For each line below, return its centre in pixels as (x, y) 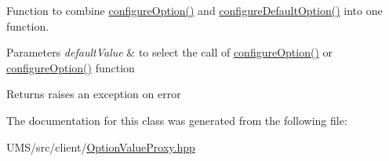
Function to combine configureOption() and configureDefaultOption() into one (194, 10)
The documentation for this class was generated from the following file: (177, 120)
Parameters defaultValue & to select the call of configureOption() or (170, 52)
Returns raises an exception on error (94, 94)
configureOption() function (71, 67)
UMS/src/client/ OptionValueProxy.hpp (101, 146)
